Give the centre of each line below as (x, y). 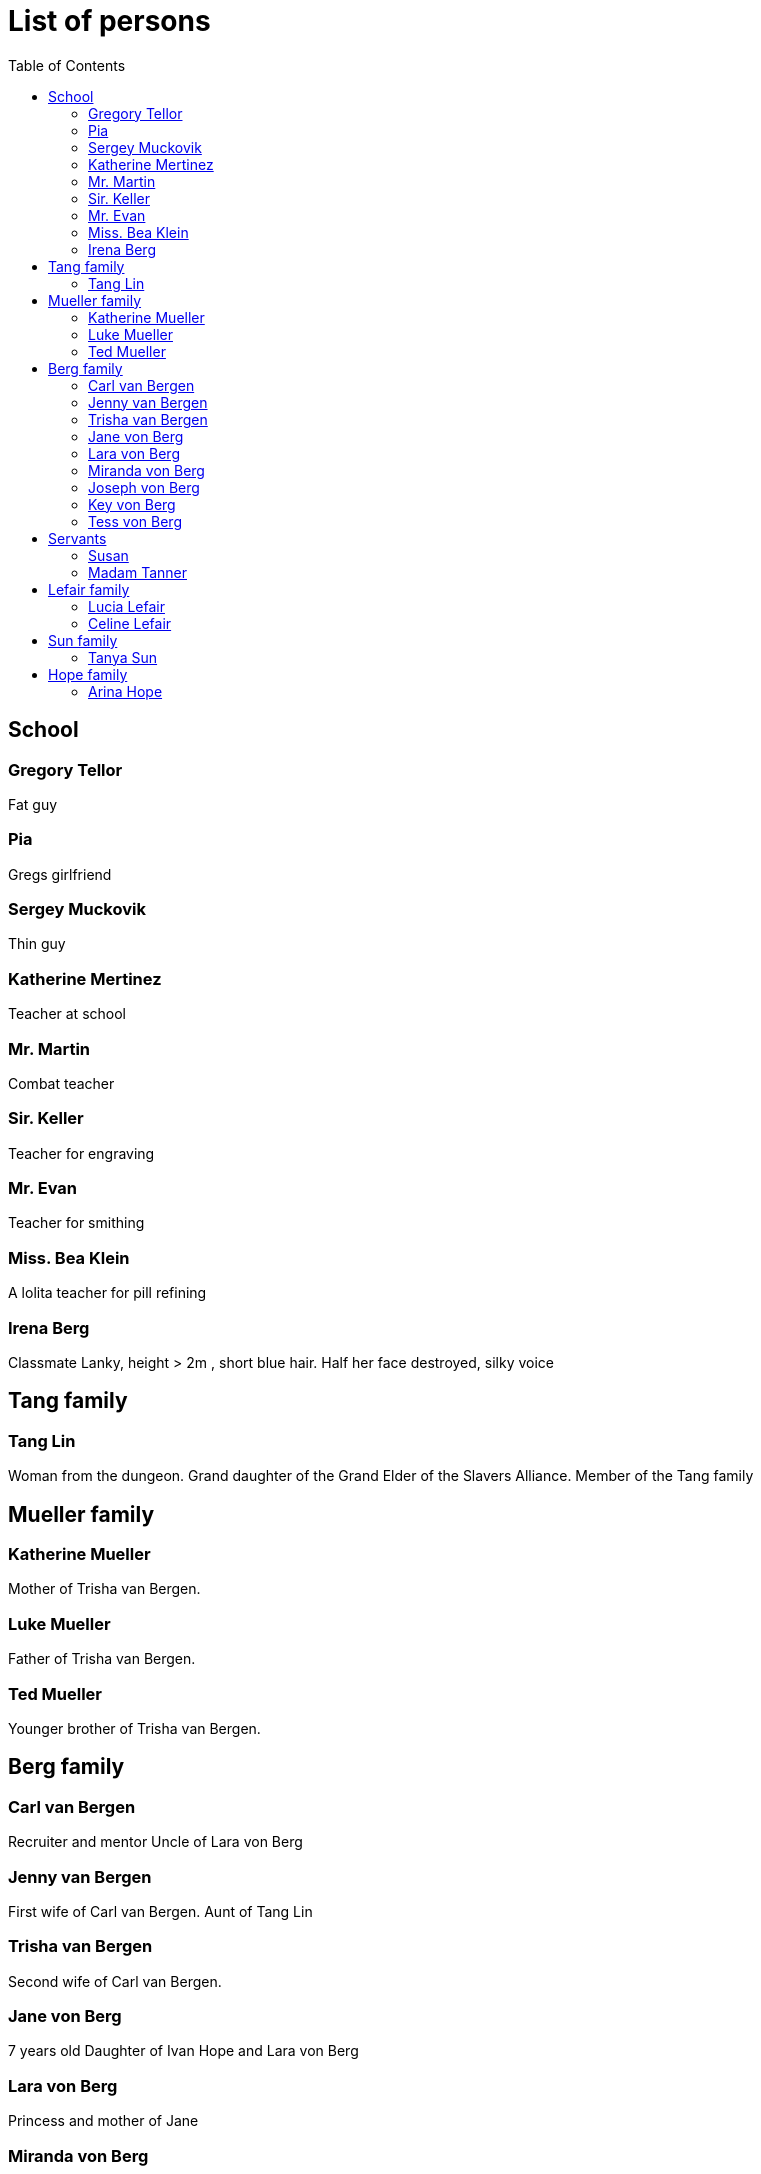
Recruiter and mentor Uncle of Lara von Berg (155, 1842)
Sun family (83, 640)
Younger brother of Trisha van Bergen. (134, 1728)
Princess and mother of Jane (103, 2121)
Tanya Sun (123, 657)
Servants (77, 538)
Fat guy (33, 804)
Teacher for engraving (81, 1153)
